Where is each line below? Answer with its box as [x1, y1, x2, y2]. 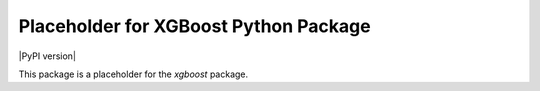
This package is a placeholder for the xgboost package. [18, 68, 249, 80]
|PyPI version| [18, 50, 77, 62]
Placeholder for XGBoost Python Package [18, 15, 371, 37]
